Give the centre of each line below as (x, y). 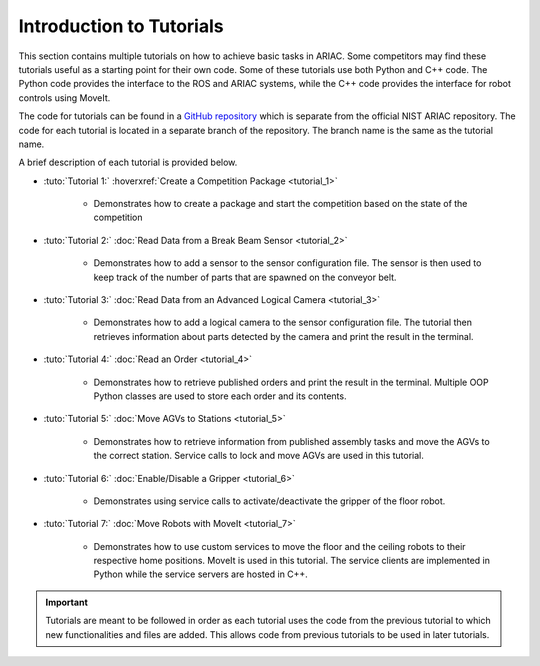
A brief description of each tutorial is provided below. (128, 162)
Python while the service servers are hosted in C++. (201, 574)
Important (67, 602)
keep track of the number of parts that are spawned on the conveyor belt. (245, 277)
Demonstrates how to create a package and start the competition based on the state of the (280, 204)
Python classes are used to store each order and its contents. (220, 396)
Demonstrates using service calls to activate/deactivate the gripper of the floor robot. (269, 501)
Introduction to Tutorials (121, 26)
